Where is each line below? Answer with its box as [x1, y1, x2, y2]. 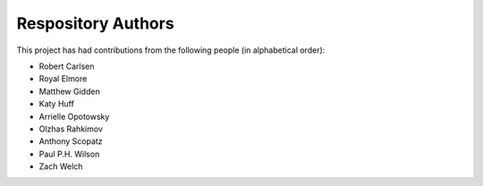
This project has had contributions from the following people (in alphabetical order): [16, 45, 326, 55]
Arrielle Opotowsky [38, 111, 110, 122]
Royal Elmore [38, 73, 88, 84]
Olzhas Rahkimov [38, 123, 103, 134]
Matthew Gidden [38, 86, 100, 97]
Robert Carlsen [38, 61, 95, 72]
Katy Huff [38, 98, 75, 109]
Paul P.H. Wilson [38, 148, 100, 159]
